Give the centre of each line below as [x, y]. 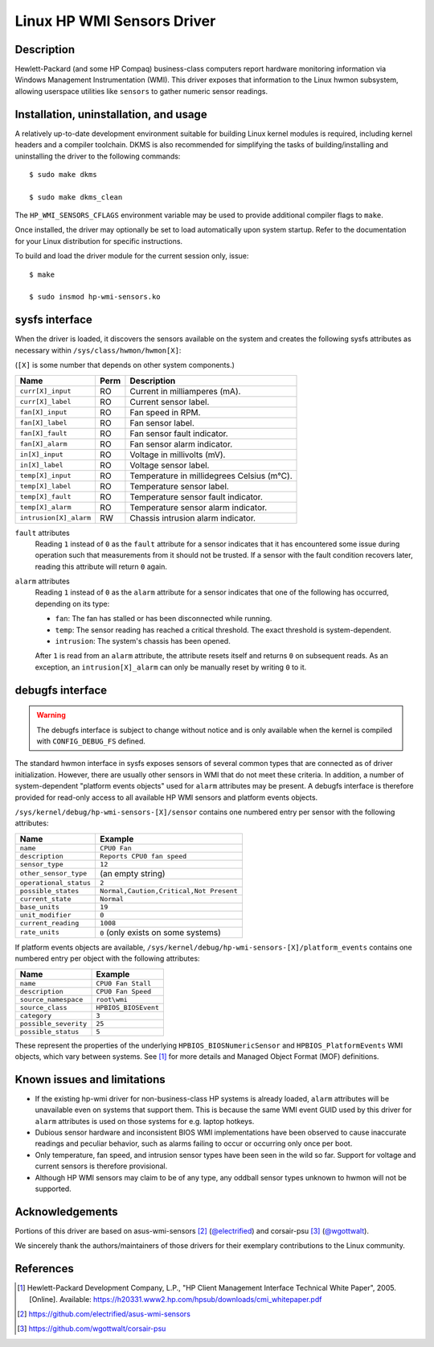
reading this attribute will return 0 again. [101, 566]
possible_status [49, 1031]
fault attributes [42, 533]
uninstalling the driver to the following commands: [98, 156]
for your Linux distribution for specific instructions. [99, 241]
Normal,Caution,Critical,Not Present [169, 890]
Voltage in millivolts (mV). [178, 455]
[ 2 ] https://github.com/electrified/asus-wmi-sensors [104, 1314]
